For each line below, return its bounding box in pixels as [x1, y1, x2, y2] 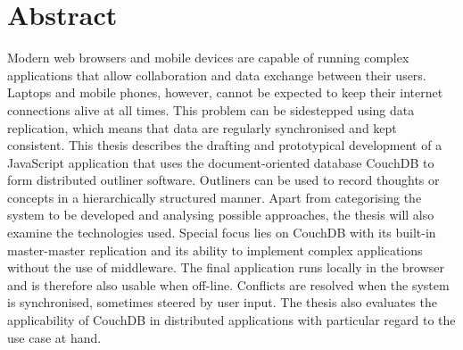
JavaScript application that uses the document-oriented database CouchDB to [7, 153, 434, 171]
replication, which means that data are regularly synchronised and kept [7, 118, 397, 137]
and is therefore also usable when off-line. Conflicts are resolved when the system [7, 275, 450, 294]
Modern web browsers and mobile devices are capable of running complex [7, 48, 409, 67]
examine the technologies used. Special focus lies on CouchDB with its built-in [7, 223, 436, 242]
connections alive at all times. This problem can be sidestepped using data [7, 100, 415, 119]
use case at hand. [7, 328, 102, 346]
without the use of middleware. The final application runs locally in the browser [7, 258, 445, 277]
